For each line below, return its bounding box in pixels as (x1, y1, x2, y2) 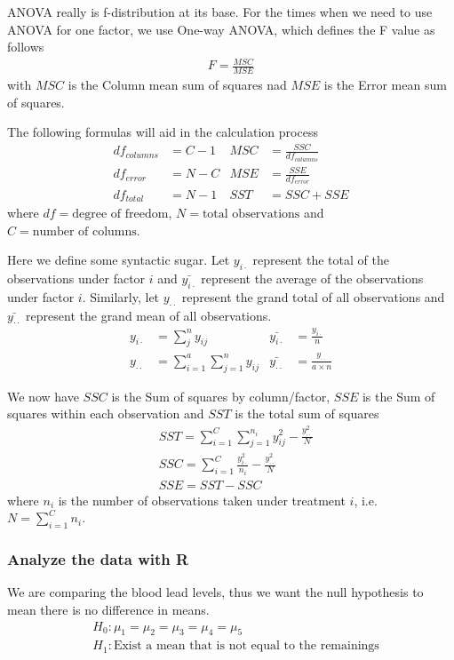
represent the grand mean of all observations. (26, 306, 272, 324)
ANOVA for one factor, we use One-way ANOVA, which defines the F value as (7, 20, 435, 38)
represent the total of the (252, 250, 389, 269)
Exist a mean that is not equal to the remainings (113, 640, 379, 653)
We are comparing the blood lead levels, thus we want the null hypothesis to (7, 583, 424, 601)
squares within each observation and (7, 404, 204, 423)
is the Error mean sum (323, 76, 447, 94)
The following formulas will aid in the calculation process (7, 123, 318, 141)
